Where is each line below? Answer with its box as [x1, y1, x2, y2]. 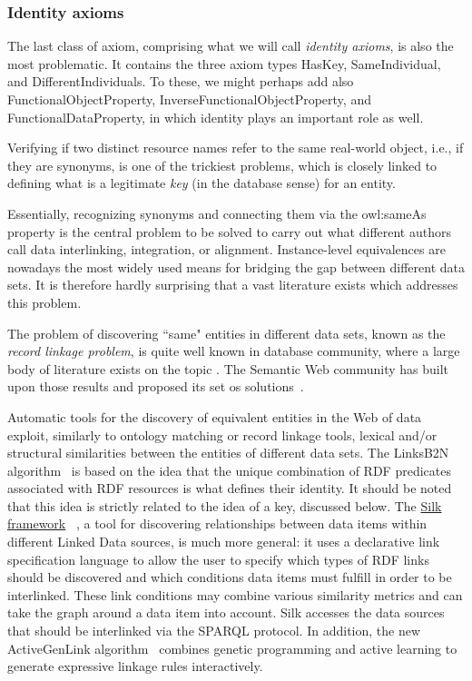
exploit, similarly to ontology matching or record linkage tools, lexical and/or [7, 425, 438, 444]
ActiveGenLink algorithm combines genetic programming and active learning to [7, 638, 457, 657]
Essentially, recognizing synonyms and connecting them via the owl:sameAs [7, 203, 427, 222]
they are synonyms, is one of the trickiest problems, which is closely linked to [7, 155, 438, 174]
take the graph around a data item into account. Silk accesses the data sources [7, 603, 445, 622]
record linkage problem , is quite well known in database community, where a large [7, 341, 460, 360]
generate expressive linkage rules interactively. [7, 656, 263, 676]
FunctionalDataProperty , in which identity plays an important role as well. [7, 107, 424, 126]
